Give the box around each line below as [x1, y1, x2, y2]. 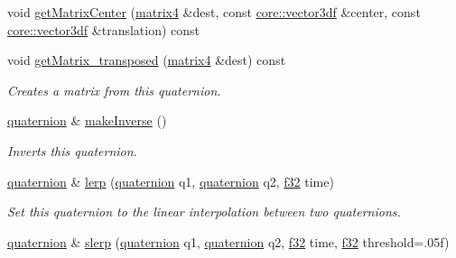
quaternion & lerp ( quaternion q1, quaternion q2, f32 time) [7, 171, 334, 190]
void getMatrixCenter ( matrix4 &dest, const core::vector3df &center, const [7, 3, 421, 21]
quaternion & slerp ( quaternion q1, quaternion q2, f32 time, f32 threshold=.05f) [7, 232, 450, 251]
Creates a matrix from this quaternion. [7, 80, 221, 99]
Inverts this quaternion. [7, 141, 137, 160]
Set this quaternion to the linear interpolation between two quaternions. [7, 202, 401, 221]
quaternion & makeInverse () [7, 111, 167, 130]
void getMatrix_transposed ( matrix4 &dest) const [7, 51, 286, 69]
